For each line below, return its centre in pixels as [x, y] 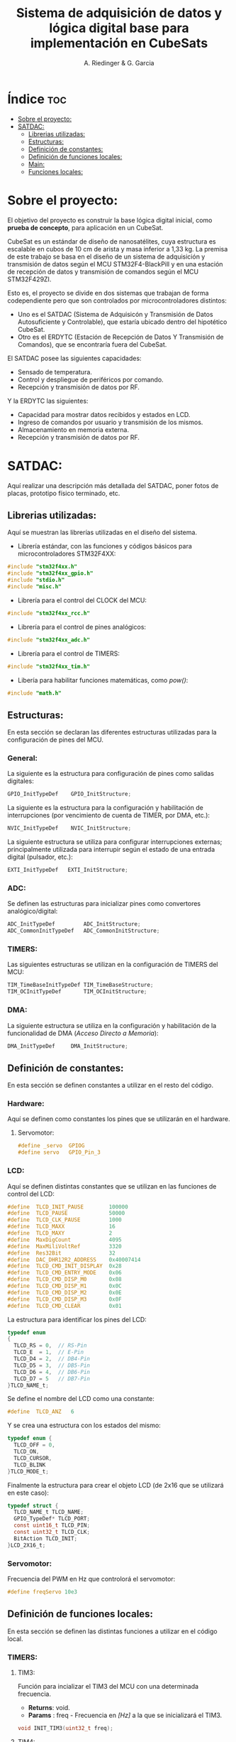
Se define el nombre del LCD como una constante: [81, 1399]
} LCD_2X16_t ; [27, 1545]
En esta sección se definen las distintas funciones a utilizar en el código [112, 1631]
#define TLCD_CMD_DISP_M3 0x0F [64, 1299]
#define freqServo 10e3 [43, 1592]
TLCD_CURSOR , [33, 1458]
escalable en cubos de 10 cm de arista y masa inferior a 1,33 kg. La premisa [118, 249]
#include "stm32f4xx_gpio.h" [50, 573]
